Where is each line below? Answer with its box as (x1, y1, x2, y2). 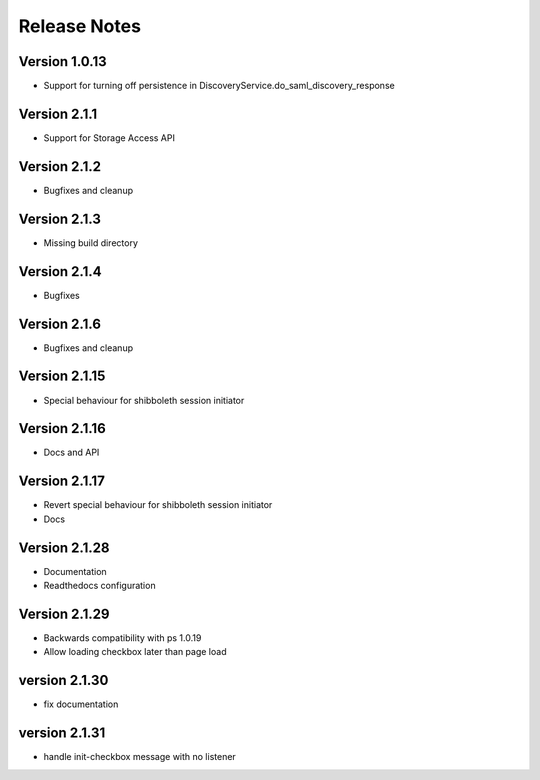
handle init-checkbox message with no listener (43, 751, 237, 763)
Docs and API (43, 446, 100, 459)
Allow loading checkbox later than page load (43, 646, 227, 658)
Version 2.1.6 (18, 315, 102, 332)
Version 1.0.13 (18, 53, 107, 70)
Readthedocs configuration (43, 580, 156, 591)
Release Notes (18, 15, 142, 37)
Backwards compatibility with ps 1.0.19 (43, 631, 202, 644)
